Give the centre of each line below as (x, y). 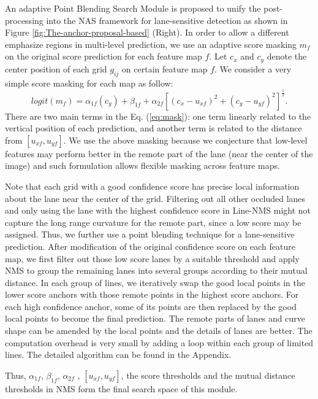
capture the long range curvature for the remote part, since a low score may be (153, 222)
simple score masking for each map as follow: (89, 83)
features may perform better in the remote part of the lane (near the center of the (159, 153)
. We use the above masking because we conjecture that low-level (185, 140)
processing (24, 20)
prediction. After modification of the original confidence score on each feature (150, 246)
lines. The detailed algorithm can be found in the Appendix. (118, 354)
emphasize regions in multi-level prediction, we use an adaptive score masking (151, 44)
